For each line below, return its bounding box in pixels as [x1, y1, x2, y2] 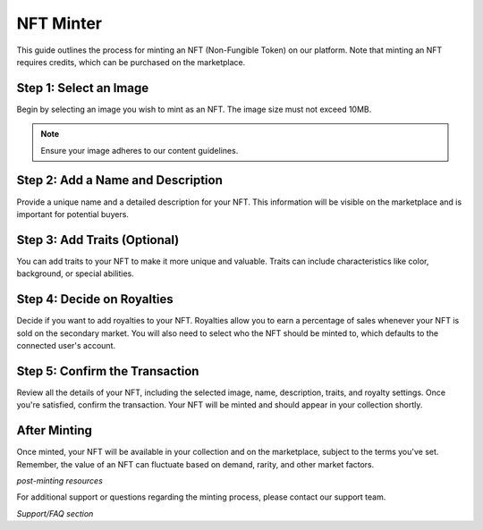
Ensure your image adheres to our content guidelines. [40, 145, 239, 156]
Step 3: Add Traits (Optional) [16, 232, 180, 248]
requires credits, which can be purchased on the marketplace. [16, 56, 246, 67]
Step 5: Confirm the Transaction [16, 363, 199, 379]
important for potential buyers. [16, 208, 130, 219]
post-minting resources [16, 475, 103, 486]
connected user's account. [16, 340, 116, 350]
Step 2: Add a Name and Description [16, 172, 224, 188]
